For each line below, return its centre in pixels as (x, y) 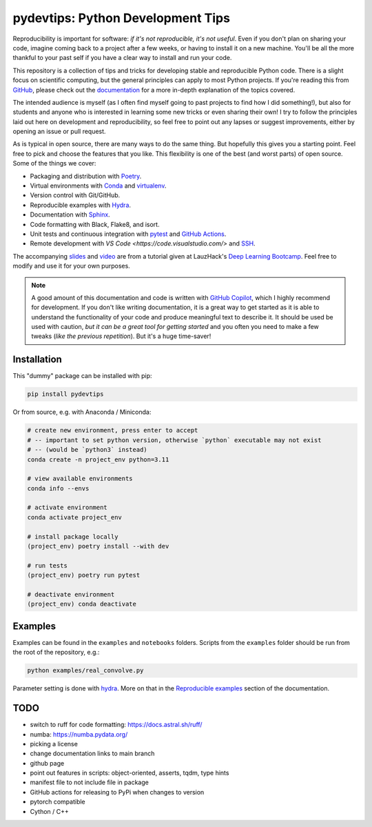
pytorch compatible (58, 802)
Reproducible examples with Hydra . (80, 205)
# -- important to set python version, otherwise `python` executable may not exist (174, 440)
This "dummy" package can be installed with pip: (82, 376)
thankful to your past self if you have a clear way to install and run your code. (122, 58)
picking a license (54, 744)
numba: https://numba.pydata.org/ (79, 734)
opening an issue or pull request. (59, 132)
